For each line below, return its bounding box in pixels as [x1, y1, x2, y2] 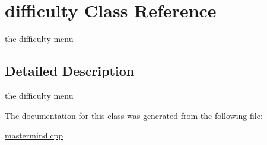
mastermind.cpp [5, 129, 63, 141]
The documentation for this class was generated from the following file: [5, 109, 263, 121]
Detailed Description [5, 62, 135, 80]
